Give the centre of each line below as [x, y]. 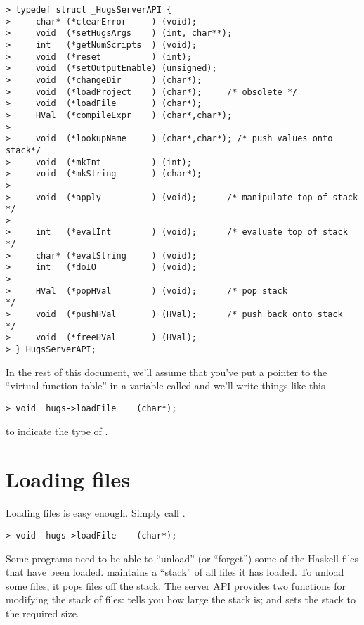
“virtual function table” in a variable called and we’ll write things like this [165, 386]
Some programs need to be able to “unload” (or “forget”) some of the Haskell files [182, 558]
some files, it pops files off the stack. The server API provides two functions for [176, 585]
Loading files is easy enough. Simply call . [96, 513]
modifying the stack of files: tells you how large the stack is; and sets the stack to [181, 599]
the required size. [43, 613]
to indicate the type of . [57, 431]
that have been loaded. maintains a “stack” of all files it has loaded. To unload [175, 572]
